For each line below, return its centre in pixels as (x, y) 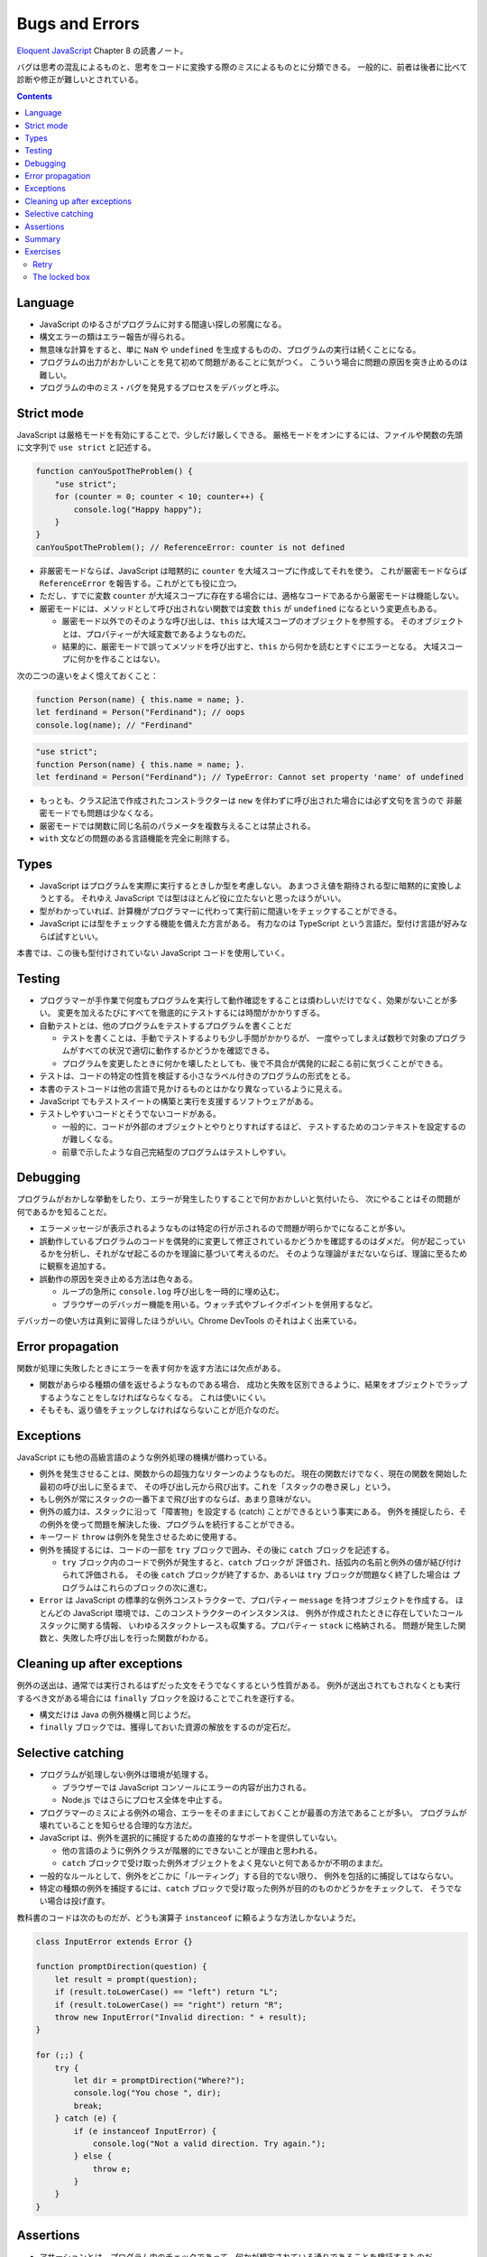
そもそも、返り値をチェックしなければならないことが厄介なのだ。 (161, 1410)
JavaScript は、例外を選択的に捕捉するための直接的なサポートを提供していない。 (190, 1838)
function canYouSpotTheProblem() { (114, 471)
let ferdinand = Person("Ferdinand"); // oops (140, 712)
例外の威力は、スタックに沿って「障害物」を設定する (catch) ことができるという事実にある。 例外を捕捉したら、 (249, 1511)
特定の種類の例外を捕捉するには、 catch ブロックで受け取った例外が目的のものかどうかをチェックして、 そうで (247, 1888)
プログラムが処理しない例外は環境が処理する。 (126, 1775)
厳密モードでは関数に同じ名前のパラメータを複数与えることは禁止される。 (177, 825)
